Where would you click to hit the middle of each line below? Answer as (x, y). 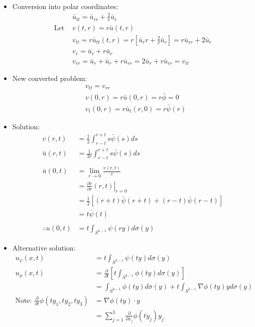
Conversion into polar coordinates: (65, 6)
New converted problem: (50, 78)
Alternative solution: (44, 247)
